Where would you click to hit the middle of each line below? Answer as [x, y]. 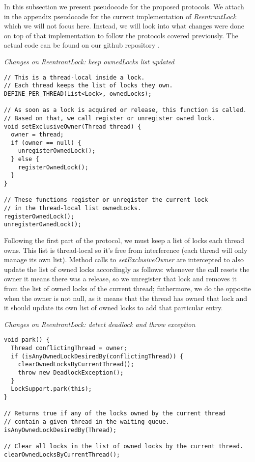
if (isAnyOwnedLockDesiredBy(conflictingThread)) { [97, 356]
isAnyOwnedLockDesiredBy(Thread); [60, 430]
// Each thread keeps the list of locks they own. [88, 86]
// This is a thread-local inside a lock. [74, 77]
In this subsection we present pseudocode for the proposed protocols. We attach [124, 6]
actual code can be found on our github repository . [82, 45]
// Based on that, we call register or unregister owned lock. [110, 118]
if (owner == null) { [46, 143]
